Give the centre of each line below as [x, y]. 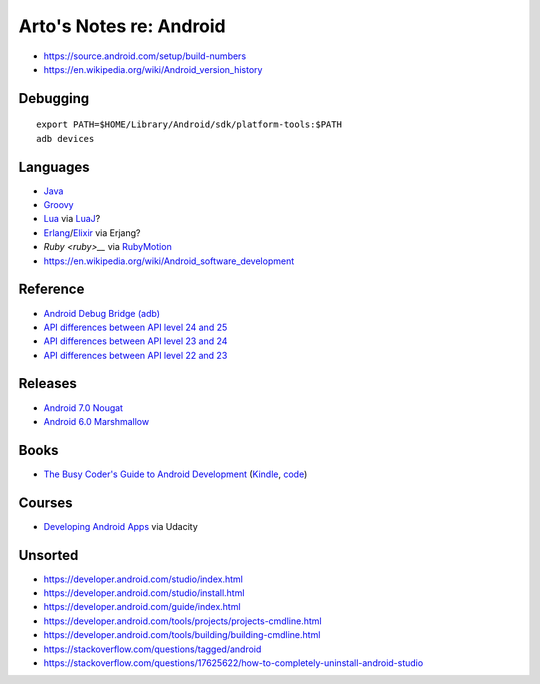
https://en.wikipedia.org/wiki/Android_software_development [169, 261]
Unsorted [48, 555]
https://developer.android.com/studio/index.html [143, 579]
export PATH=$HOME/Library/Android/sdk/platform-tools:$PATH [189, 124]
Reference [51, 289]
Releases [47, 383]
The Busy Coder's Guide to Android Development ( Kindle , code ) [175, 474]
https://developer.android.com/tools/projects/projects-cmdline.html [182, 621]
